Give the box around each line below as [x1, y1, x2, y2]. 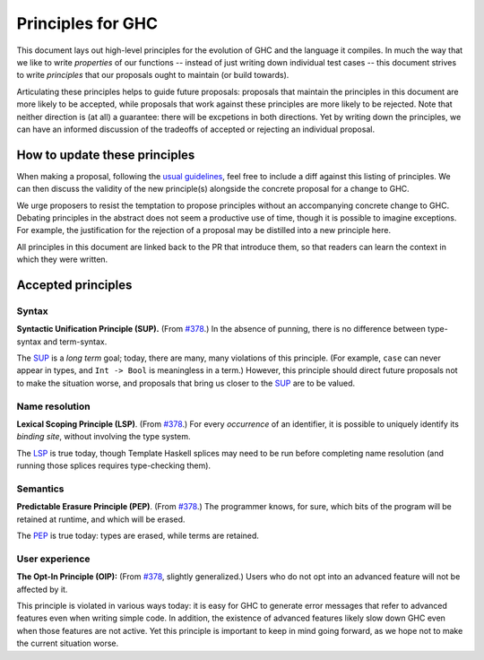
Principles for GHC [16, 13, 159, 33]
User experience [16, 552, 91, 565]
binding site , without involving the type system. [16, 431, 192, 442]
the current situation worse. [16, 638, 119, 649]
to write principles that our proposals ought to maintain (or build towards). [16, 70, 290, 81]
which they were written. [16, 254, 108, 265]
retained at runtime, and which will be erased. [16, 514, 186, 525]
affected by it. [16, 584, 68, 595]
